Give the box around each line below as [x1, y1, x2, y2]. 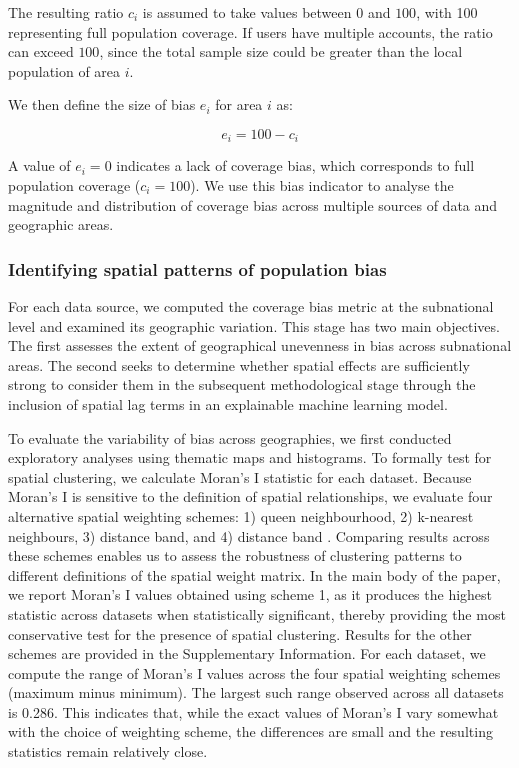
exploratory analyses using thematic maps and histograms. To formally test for [8, 447, 492, 468]
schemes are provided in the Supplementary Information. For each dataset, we [8, 643, 486, 664]
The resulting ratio [8, 2, 124, 22]
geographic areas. [8, 214, 114, 235]
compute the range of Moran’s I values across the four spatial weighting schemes [8, 662, 501, 683]
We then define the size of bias [8, 94, 196, 115]
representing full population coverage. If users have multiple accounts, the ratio [8, 21, 493, 42]
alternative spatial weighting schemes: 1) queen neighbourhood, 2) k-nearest [8, 505, 474, 526]
